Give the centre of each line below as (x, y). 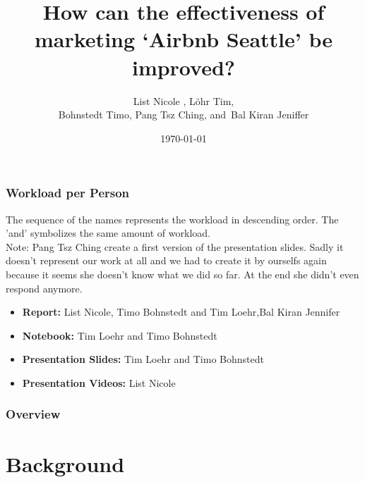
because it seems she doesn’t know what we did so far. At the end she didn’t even (182, 274)
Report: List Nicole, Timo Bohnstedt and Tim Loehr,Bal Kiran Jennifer (181, 312)
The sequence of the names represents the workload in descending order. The (172, 219)
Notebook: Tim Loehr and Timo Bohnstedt (120, 335)
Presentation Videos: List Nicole (99, 382)
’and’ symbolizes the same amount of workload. (108, 233)
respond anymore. (44, 288)
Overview (33, 414)
